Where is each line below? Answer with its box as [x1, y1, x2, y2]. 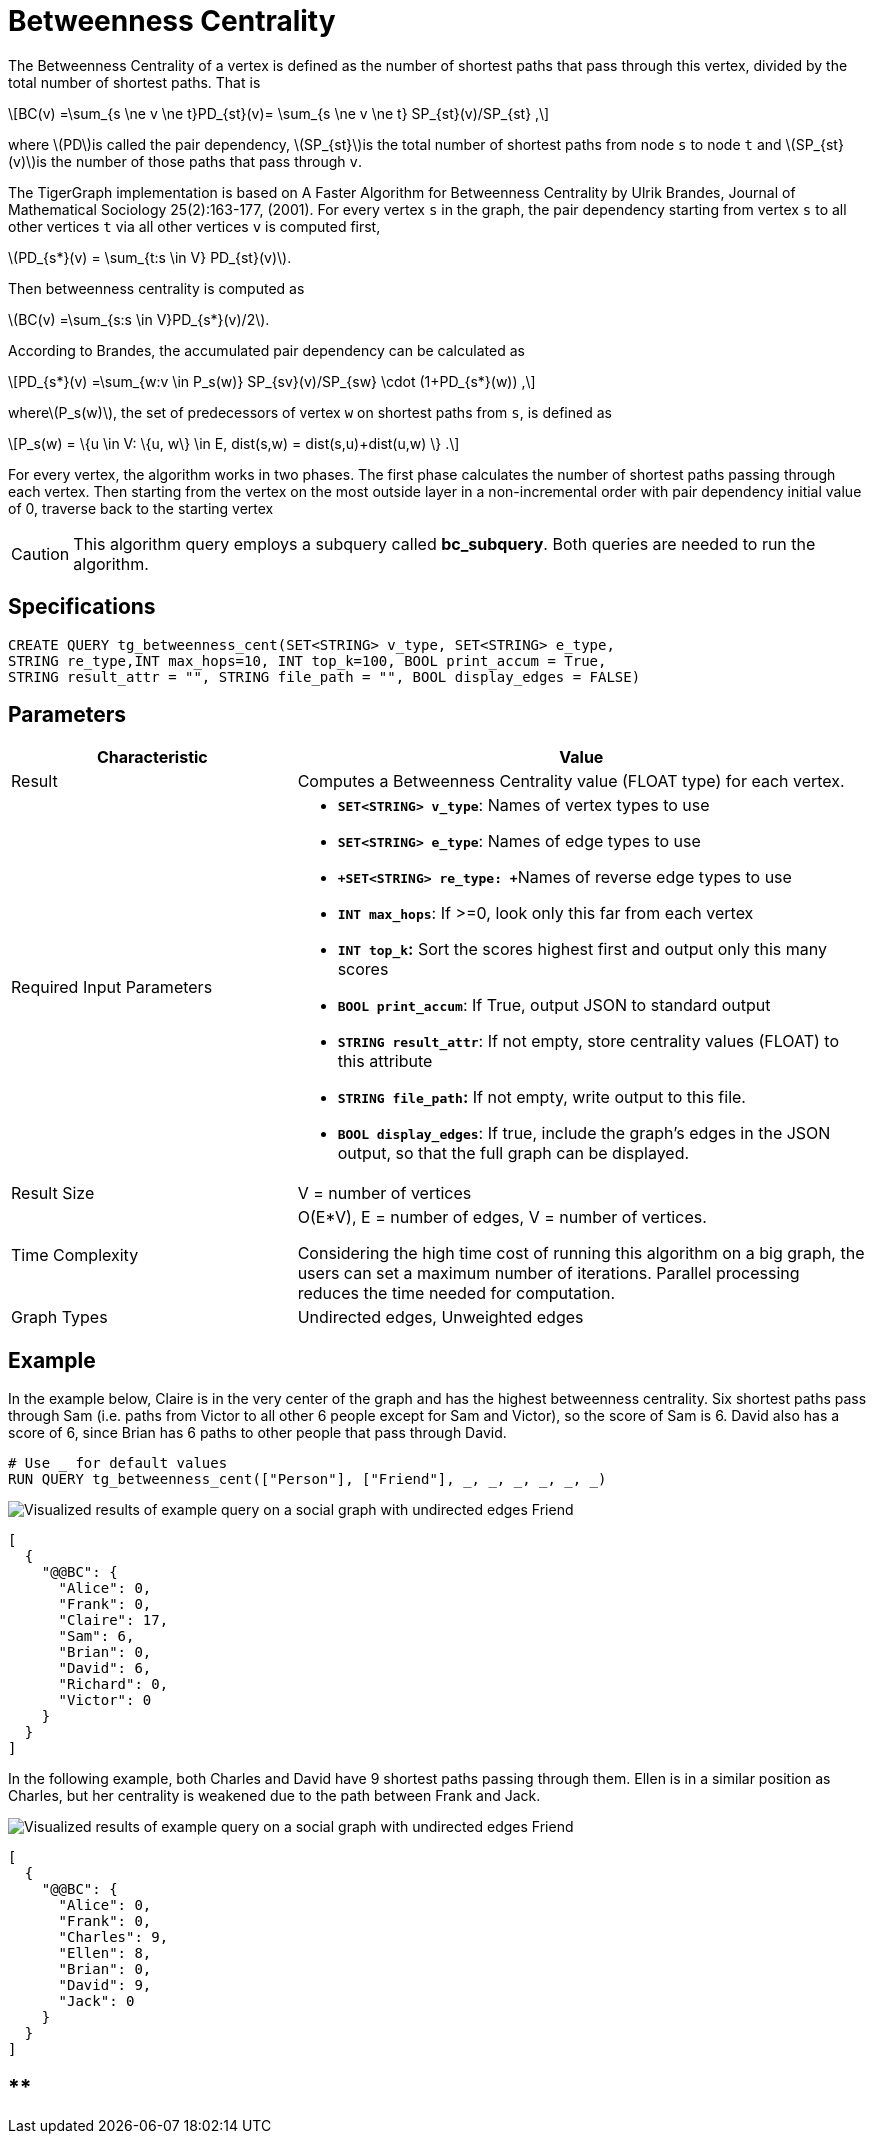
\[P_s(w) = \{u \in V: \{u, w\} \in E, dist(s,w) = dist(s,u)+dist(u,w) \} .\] [8, 434, 460, 452]
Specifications [8, 594, 156, 620]
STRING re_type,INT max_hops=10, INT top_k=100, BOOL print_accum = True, [8, 652, 607, 669]
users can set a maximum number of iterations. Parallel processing [297, 1263, 800, 1284]
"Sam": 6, [58, 1628, 135, 1645]
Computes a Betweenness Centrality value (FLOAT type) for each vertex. [297, 771, 845, 792]
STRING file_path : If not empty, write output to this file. [337, 1087, 746, 1108]
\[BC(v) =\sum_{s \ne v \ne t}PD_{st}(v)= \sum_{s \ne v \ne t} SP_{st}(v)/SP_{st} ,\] [8, 104, 550, 122]
